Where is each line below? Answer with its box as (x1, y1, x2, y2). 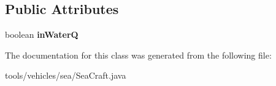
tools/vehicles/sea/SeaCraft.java (5, 69, 126, 82)
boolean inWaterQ (5, 28, 79, 41)
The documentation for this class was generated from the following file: (5, 48, 272, 61)
